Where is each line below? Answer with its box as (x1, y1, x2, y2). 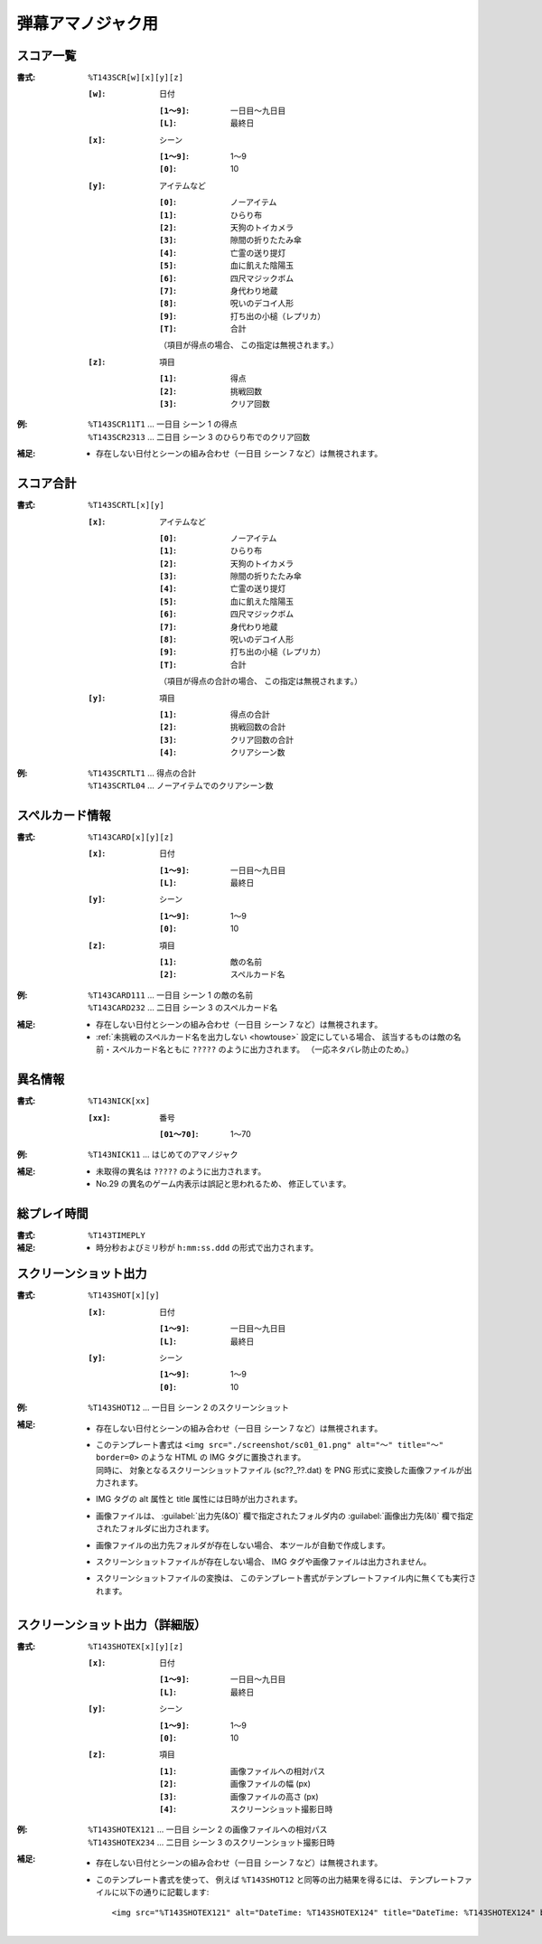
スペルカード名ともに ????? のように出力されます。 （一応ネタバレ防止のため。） (111, 1044, 415, 1055)
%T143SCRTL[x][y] (88, 500, 164, 511)
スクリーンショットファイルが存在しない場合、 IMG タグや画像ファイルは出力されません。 (96, 1556, 432, 1567)
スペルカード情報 (16, 807, 111, 822)
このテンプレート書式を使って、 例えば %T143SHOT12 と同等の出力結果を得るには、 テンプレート (96, 1874, 457, 1884)
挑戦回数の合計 (230, 721, 286, 732)
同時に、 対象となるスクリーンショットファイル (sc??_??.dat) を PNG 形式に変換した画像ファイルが (96, 1464, 464, 1475)
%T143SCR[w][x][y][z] (88, 72, 184, 83)
